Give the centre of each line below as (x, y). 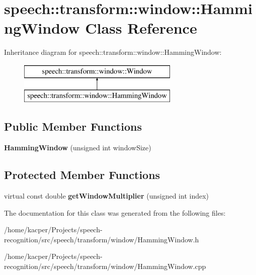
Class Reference (141, 28)
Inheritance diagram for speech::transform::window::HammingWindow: (113, 52)
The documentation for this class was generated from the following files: (115, 212)
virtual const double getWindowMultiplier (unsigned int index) (106, 196)
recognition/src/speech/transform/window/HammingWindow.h (102, 239)
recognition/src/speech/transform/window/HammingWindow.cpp (105, 266)
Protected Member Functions (82, 175)
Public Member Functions (73, 126)
